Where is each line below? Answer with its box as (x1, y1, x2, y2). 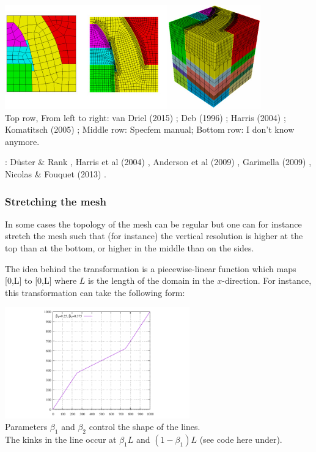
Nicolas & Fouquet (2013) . (5, 168, 106, 180)
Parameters (5, 420, 48, 433)
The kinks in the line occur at (5, 433, 117, 446)
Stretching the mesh (5, 193, 106, 209)
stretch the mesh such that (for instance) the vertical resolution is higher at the (5, 229, 303, 242)
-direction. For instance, (222, 274, 312, 287)
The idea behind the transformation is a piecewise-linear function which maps (5, 262, 296, 275)
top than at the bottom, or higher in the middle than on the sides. (5, 242, 254, 254)
